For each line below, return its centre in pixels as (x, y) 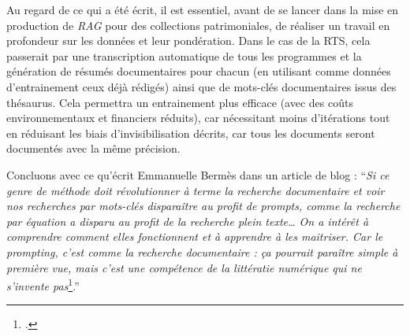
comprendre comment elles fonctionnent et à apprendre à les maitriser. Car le (195, 236)
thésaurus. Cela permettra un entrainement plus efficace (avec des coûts (180, 102)
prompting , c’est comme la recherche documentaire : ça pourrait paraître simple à (202, 251)
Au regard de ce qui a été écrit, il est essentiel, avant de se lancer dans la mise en (203, 9)
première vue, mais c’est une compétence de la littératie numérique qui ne (184, 267)
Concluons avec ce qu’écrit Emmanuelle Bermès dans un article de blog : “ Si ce (198, 174)
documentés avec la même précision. (93, 148)
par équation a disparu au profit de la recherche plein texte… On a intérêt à (188, 221)
